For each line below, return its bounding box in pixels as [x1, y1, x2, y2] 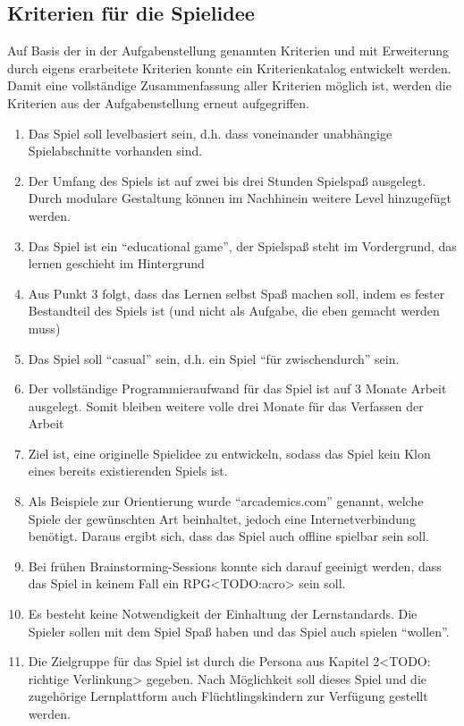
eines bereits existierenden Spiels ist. [28, 461, 228, 480]
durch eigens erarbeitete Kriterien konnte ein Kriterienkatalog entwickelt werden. [7, 58, 451, 77]
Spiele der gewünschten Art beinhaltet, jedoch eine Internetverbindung [28, 509, 416, 528]
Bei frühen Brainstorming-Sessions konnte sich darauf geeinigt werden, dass [28, 556, 442, 575]
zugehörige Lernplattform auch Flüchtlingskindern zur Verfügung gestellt [28, 687, 428, 705]
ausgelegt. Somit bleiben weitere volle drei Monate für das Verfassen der [28, 396, 424, 415]
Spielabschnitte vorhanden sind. [28, 141, 203, 160]
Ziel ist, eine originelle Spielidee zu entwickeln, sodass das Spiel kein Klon [28, 443, 431, 462]
